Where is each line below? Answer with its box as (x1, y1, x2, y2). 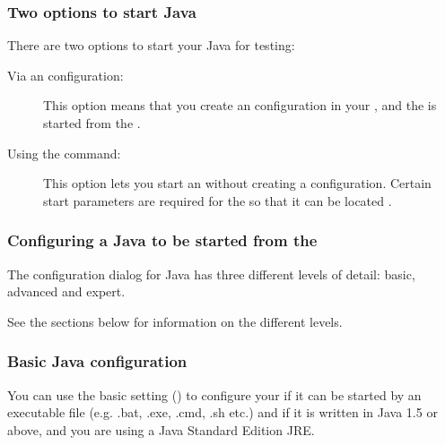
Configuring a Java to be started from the (7, 229, 318, 252)
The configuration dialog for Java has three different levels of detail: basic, (7, 264, 415, 283)
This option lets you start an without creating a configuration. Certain (43, 174, 432, 193)
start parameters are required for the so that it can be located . (43, 191, 392, 210)
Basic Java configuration (7, 350, 188, 372)
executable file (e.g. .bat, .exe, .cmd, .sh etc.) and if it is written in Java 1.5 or (7, 403, 438, 422)
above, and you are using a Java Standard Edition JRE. (7, 420, 315, 439)
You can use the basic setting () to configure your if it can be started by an (7, 385, 422, 404)
